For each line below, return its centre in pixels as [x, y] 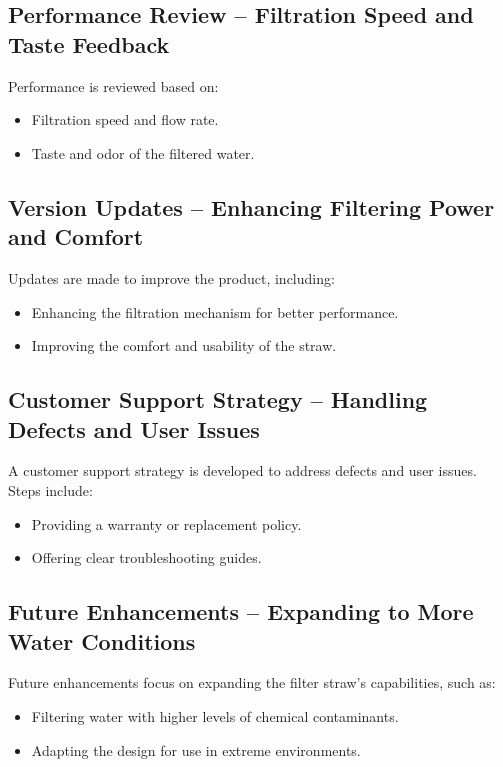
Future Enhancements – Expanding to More [241, 611]
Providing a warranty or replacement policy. [166, 523]
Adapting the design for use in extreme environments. [196, 749]
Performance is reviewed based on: [113, 85]
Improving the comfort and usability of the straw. [184, 345]
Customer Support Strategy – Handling [218, 399]
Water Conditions [102, 640]
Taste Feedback [89, 43]
